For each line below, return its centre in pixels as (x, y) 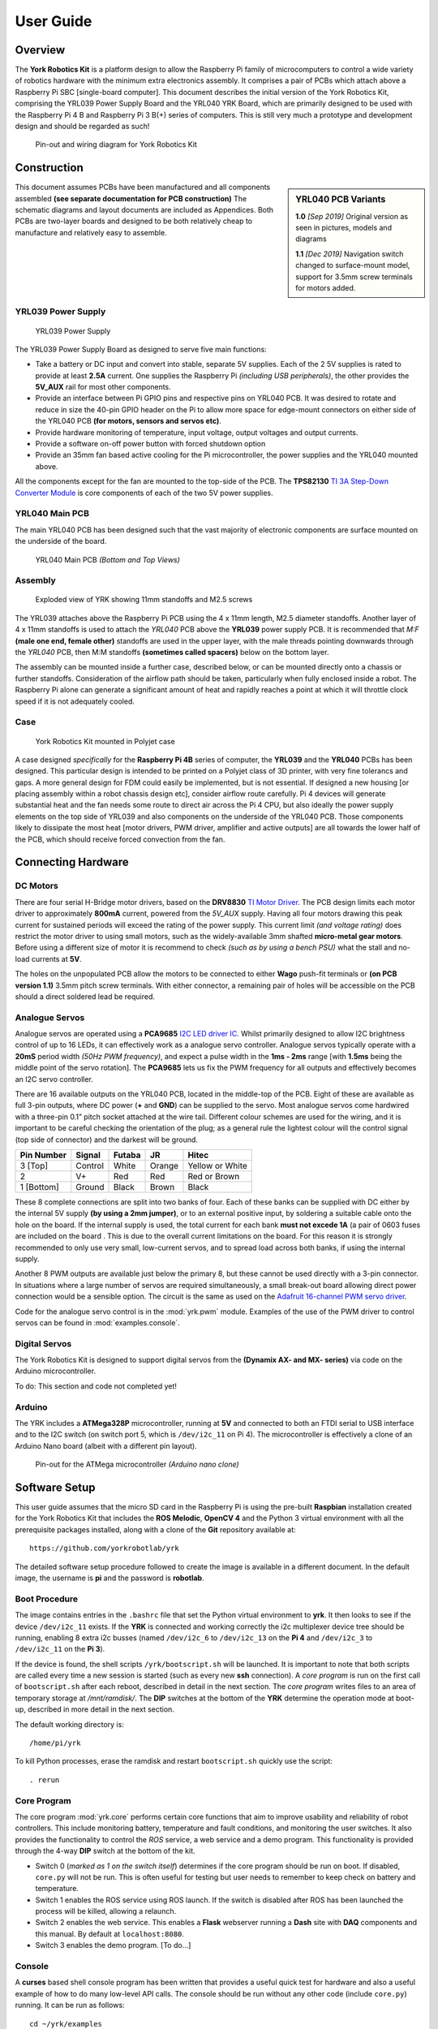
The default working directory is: (70, 1724)
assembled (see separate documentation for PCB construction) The (131, 198)
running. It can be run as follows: (70, 2005)
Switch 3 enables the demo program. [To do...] (113, 1945)
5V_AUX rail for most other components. (103, 387)
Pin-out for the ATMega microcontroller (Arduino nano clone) (137, 1464)
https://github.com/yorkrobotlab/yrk (105, 1549)
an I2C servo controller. (54, 1079)
